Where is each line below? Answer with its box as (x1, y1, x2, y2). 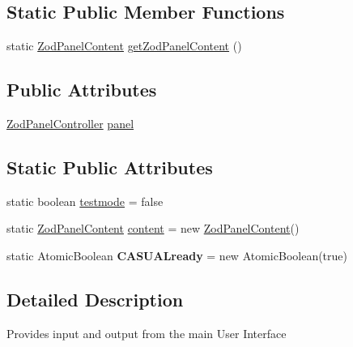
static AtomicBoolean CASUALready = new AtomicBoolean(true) (6, 246, 347, 263)
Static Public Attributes (6, 154, 213, 179)
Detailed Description (6, 286, 184, 311)
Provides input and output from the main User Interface (6, 324, 287, 341)
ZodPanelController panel (6, 115, 134, 131)
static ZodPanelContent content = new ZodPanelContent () (6, 220, 300, 237)
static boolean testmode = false (6, 192, 164, 209)
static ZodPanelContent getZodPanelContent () (6, 37, 242, 54)
